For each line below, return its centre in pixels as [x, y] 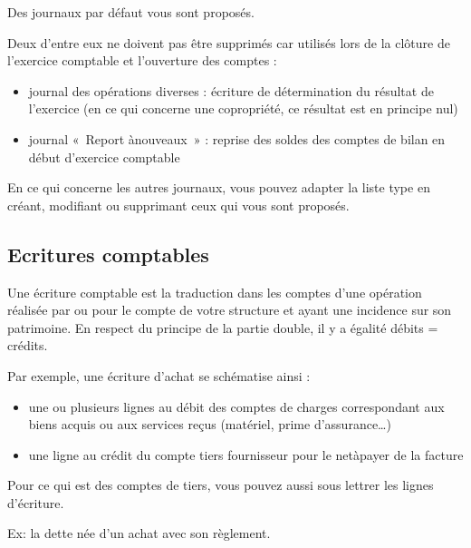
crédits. [28, 345]
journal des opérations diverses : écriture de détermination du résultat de [231, 90]
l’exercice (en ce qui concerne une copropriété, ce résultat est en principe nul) [243, 108]
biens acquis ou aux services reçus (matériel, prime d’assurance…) [210, 424]
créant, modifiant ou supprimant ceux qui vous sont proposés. [178, 205]
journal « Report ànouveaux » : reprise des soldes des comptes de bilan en [237, 138]
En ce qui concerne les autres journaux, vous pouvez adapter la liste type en [219, 187]
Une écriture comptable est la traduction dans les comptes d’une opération [215, 292]
